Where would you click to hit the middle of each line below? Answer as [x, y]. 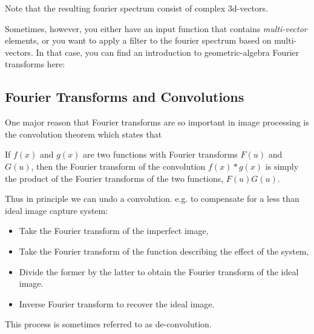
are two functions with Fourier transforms [160, 154]
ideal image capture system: [57, 210]
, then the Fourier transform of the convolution [118, 166]
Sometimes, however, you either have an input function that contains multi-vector [156, 28]
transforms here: [35, 64]
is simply [282, 166]
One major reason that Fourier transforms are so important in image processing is [157, 122]
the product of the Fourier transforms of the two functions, [114, 178]
